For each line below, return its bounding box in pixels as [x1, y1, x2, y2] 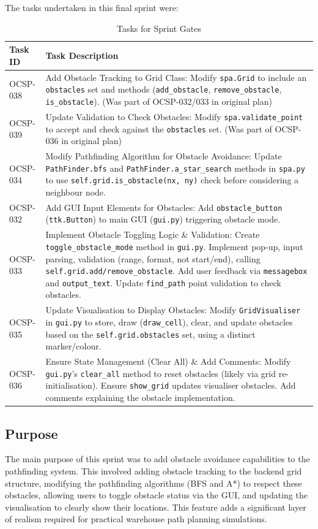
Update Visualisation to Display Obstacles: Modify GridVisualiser [45, 303, 301, 316]
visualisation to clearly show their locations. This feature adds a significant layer [5, 500, 306, 513]
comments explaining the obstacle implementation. [45, 391, 235, 404]
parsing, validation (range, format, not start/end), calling [45, 252, 261, 265]
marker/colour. [45, 340, 102, 352]
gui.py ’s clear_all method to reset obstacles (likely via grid [45, 367, 276, 379]
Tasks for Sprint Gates [116, 21, 202, 34]
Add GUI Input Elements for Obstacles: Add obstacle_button [45, 200, 283, 213]
